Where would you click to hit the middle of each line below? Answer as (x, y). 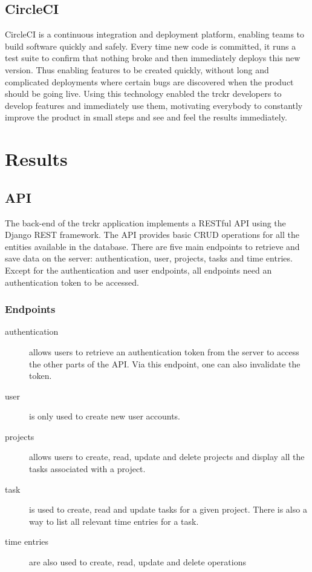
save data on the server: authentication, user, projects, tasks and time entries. (149, 258)
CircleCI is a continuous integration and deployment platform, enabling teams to (155, 34)
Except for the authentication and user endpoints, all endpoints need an (138, 270)
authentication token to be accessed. (72, 282)
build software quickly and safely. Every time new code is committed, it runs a (151, 46)
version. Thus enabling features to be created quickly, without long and (137, 69)
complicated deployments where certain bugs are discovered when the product (149, 81)
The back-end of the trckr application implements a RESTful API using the (145, 222)
